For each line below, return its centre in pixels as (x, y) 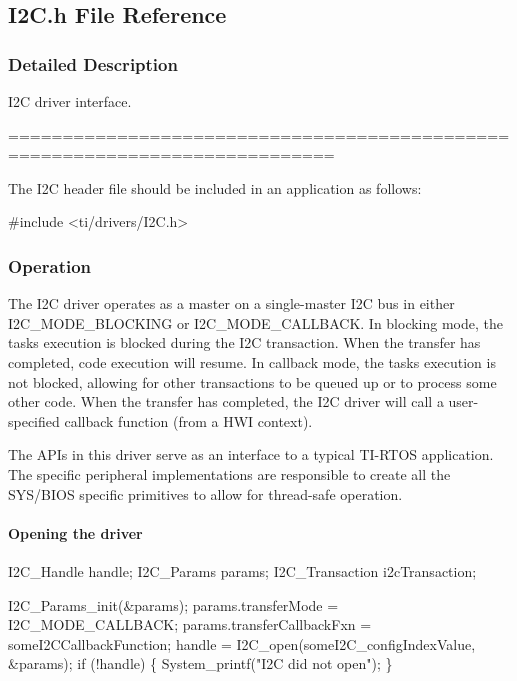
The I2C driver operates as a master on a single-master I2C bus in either (231, 303)
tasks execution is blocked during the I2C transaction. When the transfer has (244, 342)
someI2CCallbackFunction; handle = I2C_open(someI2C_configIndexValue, (242, 643)
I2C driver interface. (70, 101)
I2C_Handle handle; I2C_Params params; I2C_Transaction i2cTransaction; (242, 570)
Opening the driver (75, 532)
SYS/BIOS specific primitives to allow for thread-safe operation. (205, 493)
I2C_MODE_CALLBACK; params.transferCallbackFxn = (190, 624)
